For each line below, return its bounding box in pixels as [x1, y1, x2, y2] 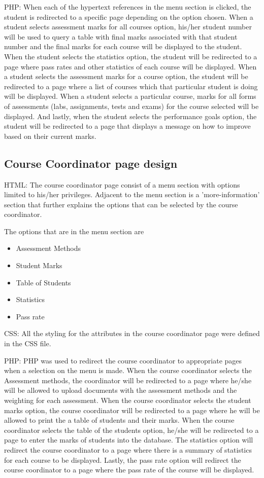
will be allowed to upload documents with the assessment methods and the [4, 385, 237, 395]
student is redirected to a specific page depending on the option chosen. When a [4, 11, 253, 22]
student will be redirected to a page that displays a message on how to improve [4, 121, 251, 131]
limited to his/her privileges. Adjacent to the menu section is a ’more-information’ [4, 189, 260, 200]
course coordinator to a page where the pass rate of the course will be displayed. [4, 464, 254, 475]
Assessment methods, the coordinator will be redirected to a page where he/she [4, 375, 252, 385]
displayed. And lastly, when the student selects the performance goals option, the [4, 111, 257, 121]
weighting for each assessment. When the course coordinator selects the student [4, 395, 251, 406]
